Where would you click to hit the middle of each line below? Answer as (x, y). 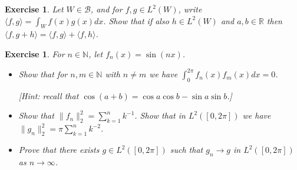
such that (187, 150)
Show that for (43, 74)
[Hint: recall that (49, 95)
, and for (106, 9)
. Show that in (160, 115)
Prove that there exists (59, 150)
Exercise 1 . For (35, 53)
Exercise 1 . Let (34, 9)
